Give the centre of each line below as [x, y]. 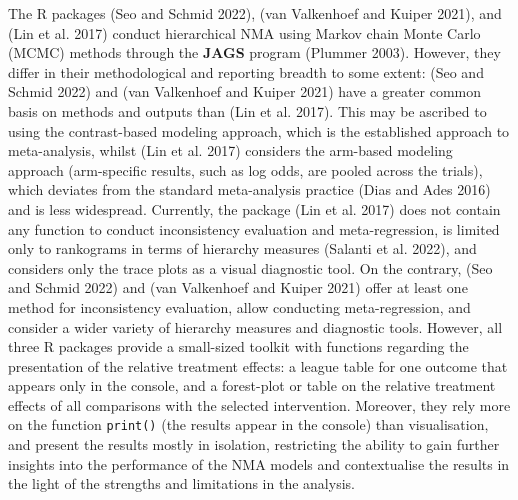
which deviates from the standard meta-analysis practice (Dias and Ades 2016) [249, 189]
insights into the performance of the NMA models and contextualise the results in [259, 463]
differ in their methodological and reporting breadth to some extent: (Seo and [246, 71]
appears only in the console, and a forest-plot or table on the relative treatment [252, 385]
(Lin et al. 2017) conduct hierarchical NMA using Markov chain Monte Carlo [244, 32]
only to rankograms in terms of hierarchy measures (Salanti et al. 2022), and [242, 248]
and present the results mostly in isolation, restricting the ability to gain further [254, 444]
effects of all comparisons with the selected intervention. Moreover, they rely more [259, 404]
